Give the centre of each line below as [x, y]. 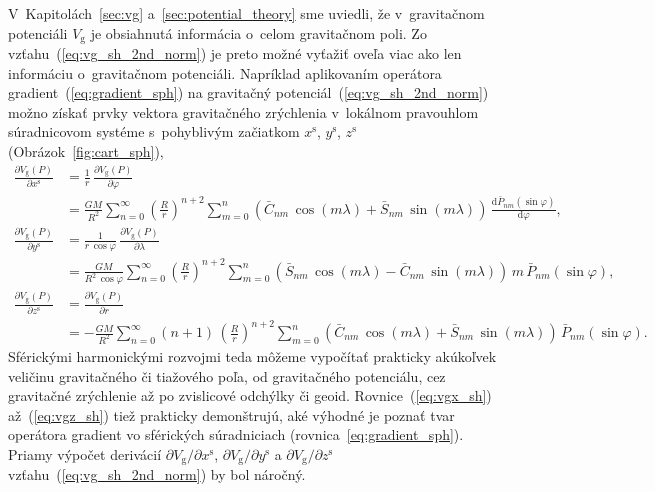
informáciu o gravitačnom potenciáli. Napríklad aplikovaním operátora [225, 72]
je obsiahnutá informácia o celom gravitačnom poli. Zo [258, 32]
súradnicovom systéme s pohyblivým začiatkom [154, 131]
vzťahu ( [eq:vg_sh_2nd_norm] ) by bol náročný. [157, 474]
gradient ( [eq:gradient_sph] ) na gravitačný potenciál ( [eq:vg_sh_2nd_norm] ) [248, 92]
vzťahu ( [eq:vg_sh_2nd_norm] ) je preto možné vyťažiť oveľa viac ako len [235, 53]
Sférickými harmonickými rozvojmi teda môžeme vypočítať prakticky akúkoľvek [252, 356]
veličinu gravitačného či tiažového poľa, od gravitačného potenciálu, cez [227, 375]
